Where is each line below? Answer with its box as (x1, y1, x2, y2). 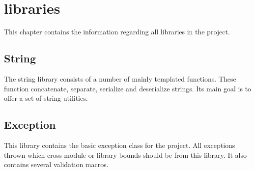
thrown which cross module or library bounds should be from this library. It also (4, 149, 247, 160)
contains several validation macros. (4, 159, 109, 170)
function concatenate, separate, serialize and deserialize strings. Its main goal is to (4, 83, 252, 93)
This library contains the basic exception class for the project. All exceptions (4, 140, 235, 150)
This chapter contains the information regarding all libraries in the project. (4, 27, 230, 37)
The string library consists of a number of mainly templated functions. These (4, 73, 236, 84)
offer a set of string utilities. (4, 93, 88, 103)
